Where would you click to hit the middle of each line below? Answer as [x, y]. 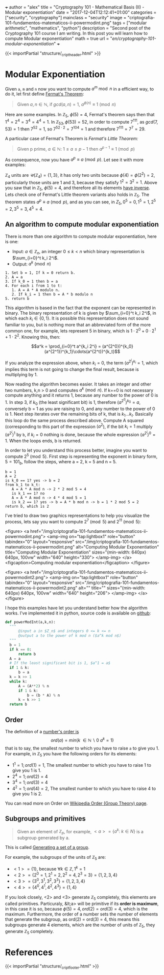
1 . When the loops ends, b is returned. [43, 441]
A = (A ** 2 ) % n [34, 686]
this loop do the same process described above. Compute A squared [74, 420]
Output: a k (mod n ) [32, 263]
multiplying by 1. [22, 374]
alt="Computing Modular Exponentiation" [117, 547]
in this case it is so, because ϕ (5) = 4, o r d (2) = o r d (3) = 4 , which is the [76, 909]
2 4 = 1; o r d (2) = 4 [30, 776]
